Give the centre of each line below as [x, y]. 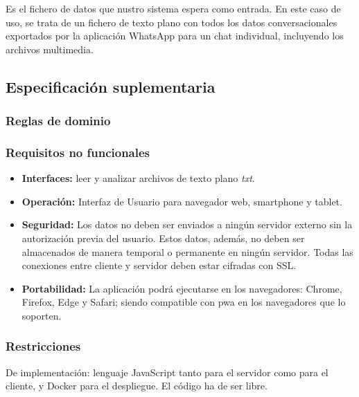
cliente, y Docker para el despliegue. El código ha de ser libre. [137, 386]
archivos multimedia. [50, 49]
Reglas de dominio [58, 121]
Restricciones [43, 346]
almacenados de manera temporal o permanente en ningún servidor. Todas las [187, 251]
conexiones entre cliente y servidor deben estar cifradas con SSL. [159, 265]
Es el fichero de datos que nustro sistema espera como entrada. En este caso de [173, 8]
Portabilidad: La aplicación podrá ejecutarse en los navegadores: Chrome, [182, 288]
